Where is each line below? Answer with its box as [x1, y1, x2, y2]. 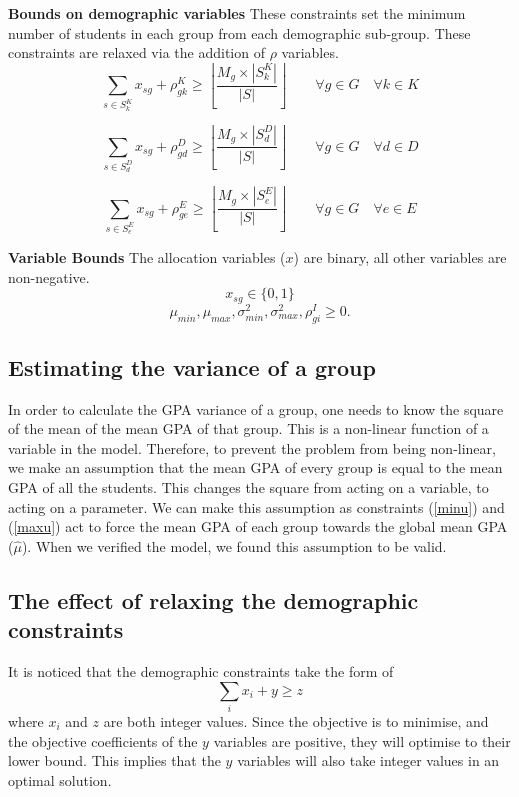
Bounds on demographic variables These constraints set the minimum [8, 3, 466, 23]
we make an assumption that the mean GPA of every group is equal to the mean [8, 457, 503, 478]
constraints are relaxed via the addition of [8, 42, 265, 63]
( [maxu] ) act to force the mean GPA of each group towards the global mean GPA [8, 516, 508, 537]
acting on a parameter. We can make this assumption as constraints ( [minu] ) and [8, 496, 505, 517]
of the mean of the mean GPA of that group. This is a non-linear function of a [8, 418, 489, 439]
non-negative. [8, 266, 90, 287]
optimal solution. [8, 769, 112, 790]
